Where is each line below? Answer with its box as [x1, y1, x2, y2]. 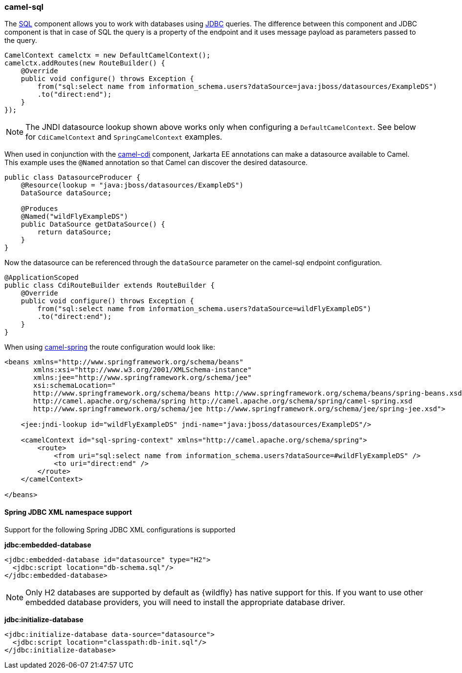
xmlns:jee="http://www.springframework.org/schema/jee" [33, 374, 252, 382]
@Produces [21, 205, 58, 213]
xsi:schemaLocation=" [33, 381, 116, 390]
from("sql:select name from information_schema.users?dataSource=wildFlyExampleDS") [37, 305, 372, 313]
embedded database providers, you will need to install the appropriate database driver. [25, 597, 345, 607]
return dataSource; [37, 228, 112, 236]
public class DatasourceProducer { [4, 173, 141, 182]
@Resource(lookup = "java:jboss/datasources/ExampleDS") [21, 181, 243, 189]
